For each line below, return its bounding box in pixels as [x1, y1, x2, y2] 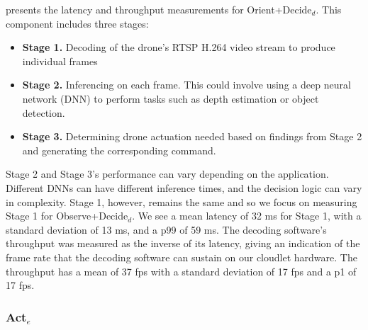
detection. [22, 105, 65, 120]
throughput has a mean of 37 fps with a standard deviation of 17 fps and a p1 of [6, 263, 357, 278]
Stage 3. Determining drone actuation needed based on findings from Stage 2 [22, 129, 362, 144]
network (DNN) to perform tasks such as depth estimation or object [22, 91, 319, 106]
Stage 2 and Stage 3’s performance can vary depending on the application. [6, 166, 329, 181]
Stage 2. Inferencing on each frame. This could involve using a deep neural [22, 77, 351, 92]
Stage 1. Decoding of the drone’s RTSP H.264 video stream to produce [22, 40, 335, 55]
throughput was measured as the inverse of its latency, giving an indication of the [6, 236, 360, 251]
